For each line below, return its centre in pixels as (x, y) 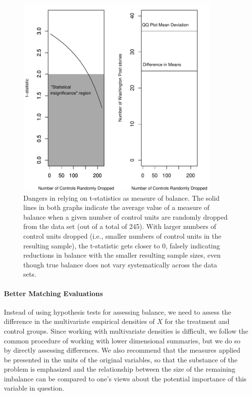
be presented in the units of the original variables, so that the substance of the (121, 359)
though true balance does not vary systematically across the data (120, 264)
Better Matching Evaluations (53, 293)
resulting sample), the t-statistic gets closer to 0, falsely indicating (122, 245)
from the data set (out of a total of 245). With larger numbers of (120, 226)
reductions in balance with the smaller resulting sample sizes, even (122, 255)
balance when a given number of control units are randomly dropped (126, 217)
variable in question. (34, 388)
